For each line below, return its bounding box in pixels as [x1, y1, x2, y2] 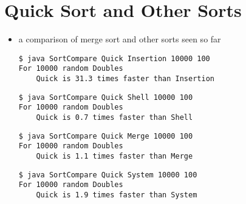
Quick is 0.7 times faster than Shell [36, 113, 193, 122]
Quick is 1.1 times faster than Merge [36, 151, 193, 160]
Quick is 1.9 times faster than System [36, 190, 197, 199]
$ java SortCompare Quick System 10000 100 [18, 170, 197, 179]
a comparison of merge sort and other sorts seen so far [18, 33, 221, 45]
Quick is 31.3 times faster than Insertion [36, 74, 214, 84]
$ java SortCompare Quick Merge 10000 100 [18, 131, 193, 140]
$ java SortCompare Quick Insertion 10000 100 [18, 54, 210, 63]
